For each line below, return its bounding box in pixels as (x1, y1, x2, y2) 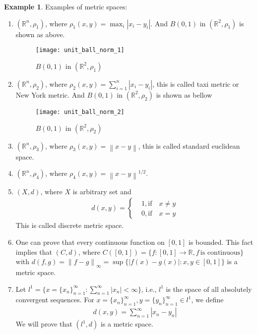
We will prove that (15, 319, 72, 329)
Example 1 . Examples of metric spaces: (4, 1, 128, 11)
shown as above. (15, 29, 65, 39)
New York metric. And (15, 89, 85, 100)
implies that (15, 246, 52, 257)
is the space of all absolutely (166, 283, 252, 294)
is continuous (200, 249, 241, 256)
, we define (191, 294, 224, 305)
